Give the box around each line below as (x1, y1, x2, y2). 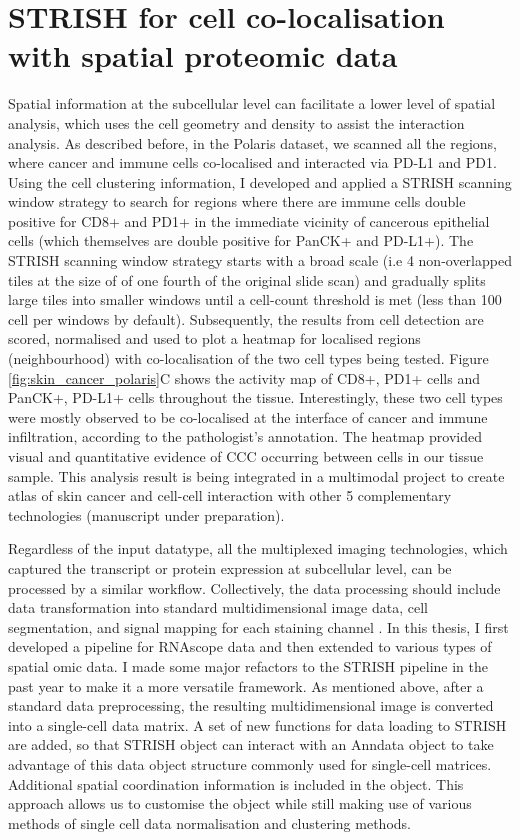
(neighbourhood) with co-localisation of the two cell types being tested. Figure (8, 348, 489, 369)
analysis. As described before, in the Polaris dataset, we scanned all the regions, (8, 132, 498, 153)
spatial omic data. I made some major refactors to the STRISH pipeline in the (8, 655, 489, 676)
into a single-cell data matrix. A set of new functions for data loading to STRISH (8, 714, 507, 735)
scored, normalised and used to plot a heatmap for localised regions (8, 328, 421, 349)
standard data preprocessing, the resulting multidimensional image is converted (8, 695, 494, 716)
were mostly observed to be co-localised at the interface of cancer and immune (8, 406, 488, 427)
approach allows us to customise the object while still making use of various (8, 793, 472, 814)
